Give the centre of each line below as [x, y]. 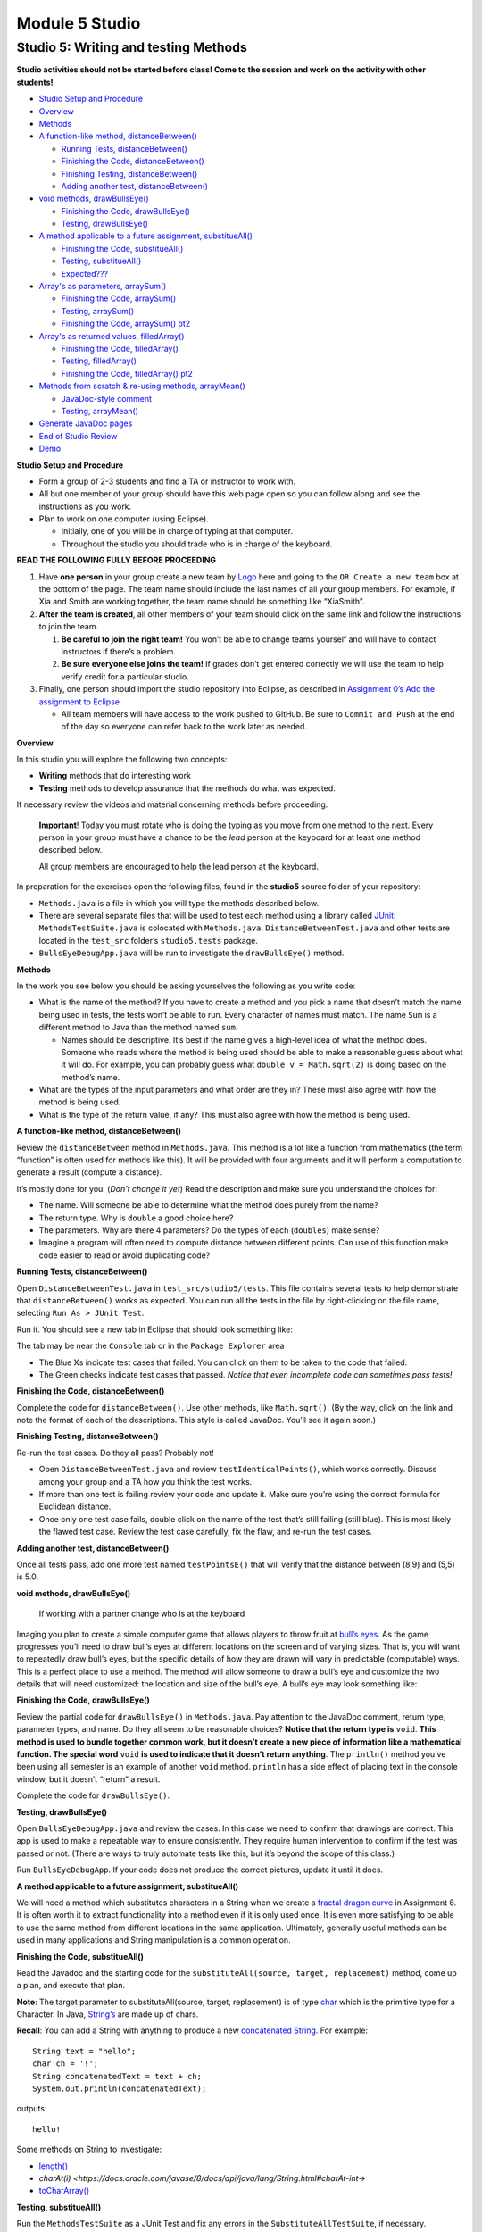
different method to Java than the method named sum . [138, 1028]
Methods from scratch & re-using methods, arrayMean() [142, 386]
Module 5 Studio [79, 23]
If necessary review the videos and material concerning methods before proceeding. [172, 804]
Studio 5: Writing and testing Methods [132, 47]
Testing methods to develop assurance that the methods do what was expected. [187, 788]
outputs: [32, 2109]
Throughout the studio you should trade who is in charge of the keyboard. [197, 544]
